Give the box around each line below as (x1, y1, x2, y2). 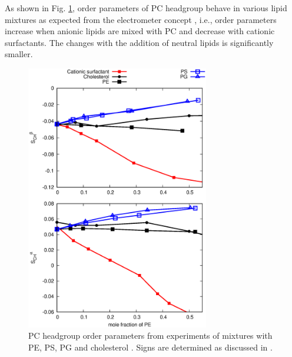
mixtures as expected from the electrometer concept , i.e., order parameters (5, 13, 277, 25)
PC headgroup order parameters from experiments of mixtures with (28, 329, 273, 342)
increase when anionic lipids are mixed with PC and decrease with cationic (5, 25, 275, 37)
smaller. (5, 48, 33, 60)
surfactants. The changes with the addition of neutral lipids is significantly (5, 36, 274, 48)
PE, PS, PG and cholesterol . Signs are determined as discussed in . (28, 341, 273, 353)
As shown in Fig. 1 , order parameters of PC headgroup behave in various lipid (5, 2, 287, 14)
